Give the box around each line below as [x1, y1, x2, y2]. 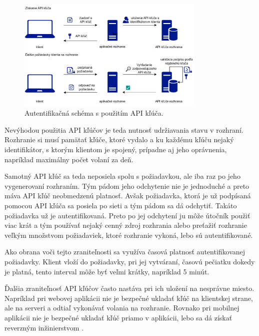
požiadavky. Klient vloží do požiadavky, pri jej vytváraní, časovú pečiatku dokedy [4, 256, 255, 266]
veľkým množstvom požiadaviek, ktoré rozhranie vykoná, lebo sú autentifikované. [4, 229, 253, 240]
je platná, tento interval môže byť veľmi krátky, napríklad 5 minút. [4, 266, 209, 276]
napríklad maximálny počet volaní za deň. [4, 154, 133, 164]
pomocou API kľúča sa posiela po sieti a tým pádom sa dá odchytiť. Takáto [4, 200, 237, 210]
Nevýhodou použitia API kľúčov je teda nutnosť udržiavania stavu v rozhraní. [4, 124, 243, 135]
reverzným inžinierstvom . [4, 322, 84, 332]
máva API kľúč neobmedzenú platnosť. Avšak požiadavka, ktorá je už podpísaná [4, 190, 251, 201]
